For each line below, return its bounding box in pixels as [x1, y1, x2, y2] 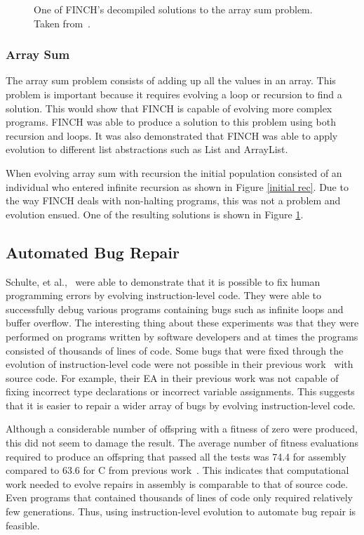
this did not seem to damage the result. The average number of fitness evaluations [6, 435, 358, 450]
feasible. [6, 517, 40, 532]
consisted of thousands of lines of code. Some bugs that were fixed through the [6, 343, 344, 357]
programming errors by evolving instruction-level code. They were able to [6, 288, 321, 303]
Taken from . [34, 15, 90, 30]
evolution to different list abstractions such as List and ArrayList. [6, 142, 288, 157]
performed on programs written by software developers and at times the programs [6, 329, 358, 343]
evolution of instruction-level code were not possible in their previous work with [6, 357, 353, 371]
